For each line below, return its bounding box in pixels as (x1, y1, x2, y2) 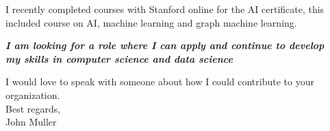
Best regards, (5, 101, 61, 115)
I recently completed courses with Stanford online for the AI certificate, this (5, 2, 325, 16)
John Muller (5, 115, 57, 129)
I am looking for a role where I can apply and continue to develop (5, 38, 325, 53)
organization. (5, 87, 60, 102)
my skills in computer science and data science (5, 51, 233, 65)
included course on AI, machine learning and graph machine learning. (5, 15, 297, 29)
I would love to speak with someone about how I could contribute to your (5, 74, 314, 89)
